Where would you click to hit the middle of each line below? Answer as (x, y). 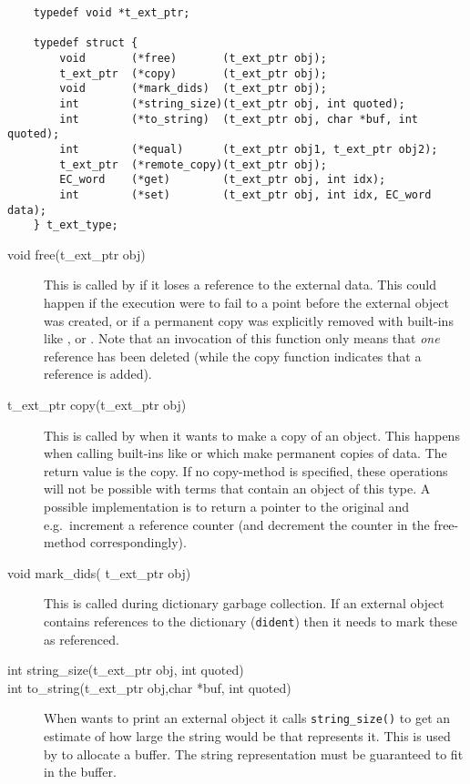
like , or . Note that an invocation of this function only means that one (242, 338)
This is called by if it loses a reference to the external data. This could (240, 285)
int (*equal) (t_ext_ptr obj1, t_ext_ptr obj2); (249, 149)
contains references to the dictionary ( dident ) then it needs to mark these (251, 621)
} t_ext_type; (76, 225)
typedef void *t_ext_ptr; (112, 13)
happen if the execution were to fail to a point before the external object (247, 303)
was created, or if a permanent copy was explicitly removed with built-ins (249, 320)
